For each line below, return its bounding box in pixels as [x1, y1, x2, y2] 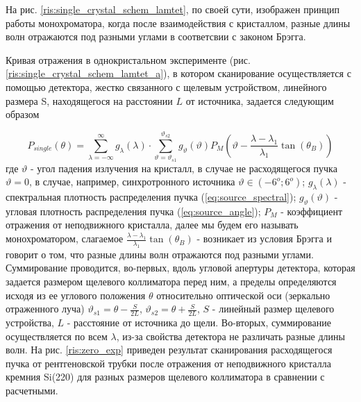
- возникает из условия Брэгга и [196, 231, 332, 246]
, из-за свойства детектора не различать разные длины [116, 328, 345, 343]
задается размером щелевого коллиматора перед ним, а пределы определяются [6, 274, 337, 289]
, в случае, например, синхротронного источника [28, 174, 235, 189]
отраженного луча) [6, 301, 85, 316]
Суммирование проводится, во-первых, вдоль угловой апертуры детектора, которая [6, 260, 355, 275]
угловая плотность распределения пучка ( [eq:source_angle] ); [6, 203, 261, 218]
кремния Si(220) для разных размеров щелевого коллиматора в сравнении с [6, 369, 325, 384]
